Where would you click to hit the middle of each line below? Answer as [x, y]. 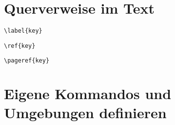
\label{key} [23, 31]
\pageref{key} [27, 61]
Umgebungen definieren [85, 113]
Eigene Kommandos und [88, 94]
